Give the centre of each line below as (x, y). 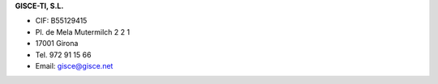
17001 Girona (57, 44)
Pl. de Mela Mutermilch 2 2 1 (82, 31)
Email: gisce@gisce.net (74, 65)
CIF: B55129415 (61, 21)
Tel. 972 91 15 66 (63, 55)
